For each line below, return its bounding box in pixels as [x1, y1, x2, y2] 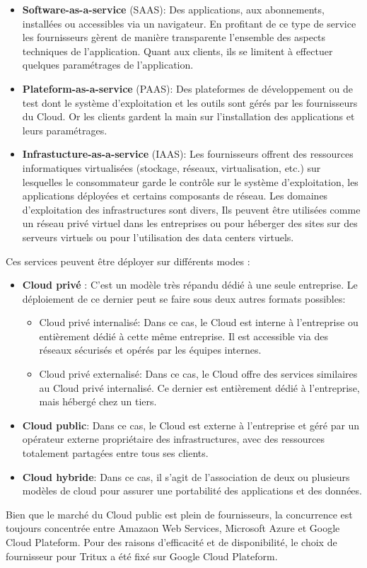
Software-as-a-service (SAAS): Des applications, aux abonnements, [22, 2, 325, 16]
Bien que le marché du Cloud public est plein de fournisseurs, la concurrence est [6, 506, 353, 521]
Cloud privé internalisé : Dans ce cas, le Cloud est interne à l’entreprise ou [39, 315, 359, 330]
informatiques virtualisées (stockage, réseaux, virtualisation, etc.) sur [22, 160, 321, 175]
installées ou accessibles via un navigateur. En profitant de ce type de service [22, 16, 356, 30]
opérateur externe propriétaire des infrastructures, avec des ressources [22, 431, 325, 446]
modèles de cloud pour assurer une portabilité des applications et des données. [22, 483, 362, 498]
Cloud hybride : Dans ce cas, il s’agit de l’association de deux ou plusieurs [22, 469, 350, 484]
